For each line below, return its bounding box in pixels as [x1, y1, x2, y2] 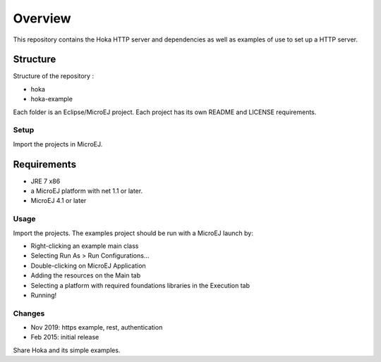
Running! [30, 291, 57, 299]
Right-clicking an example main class [30, 242, 139, 250]
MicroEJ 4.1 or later [30, 196, 87, 205]
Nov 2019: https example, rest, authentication [30, 323, 163, 332]
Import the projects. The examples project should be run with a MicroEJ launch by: [13, 229, 254, 237]
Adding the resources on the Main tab [30, 271, 141, 280]
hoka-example [30, 95, 73, 104]
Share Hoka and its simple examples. [13, 346, 121, 354]
